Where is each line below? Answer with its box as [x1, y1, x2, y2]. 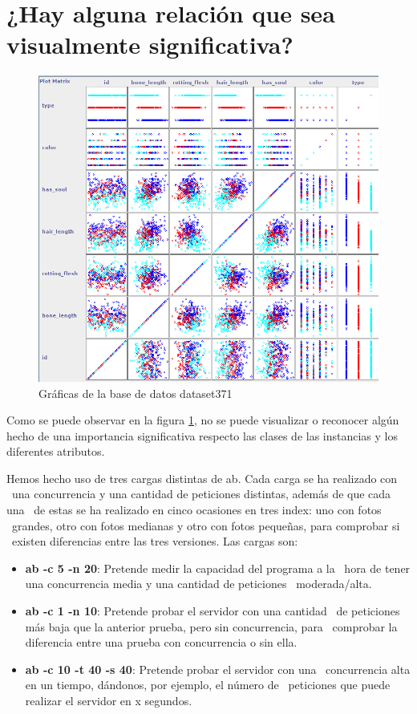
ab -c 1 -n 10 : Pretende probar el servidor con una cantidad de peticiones [25, 602, 400, 619]
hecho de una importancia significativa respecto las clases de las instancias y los [6, 427, 398, 444]
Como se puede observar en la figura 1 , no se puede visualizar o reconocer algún [6, 412, 399, 428]
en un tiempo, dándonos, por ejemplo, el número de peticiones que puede [25, 676, 391, 693]
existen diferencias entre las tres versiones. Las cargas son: [11, 533, 298, 550]
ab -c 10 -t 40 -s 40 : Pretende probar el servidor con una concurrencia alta [25, 660, 411, 677]
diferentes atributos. [6, 443, 105, 460]
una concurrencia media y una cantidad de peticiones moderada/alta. [25, 575, 372, 592]
